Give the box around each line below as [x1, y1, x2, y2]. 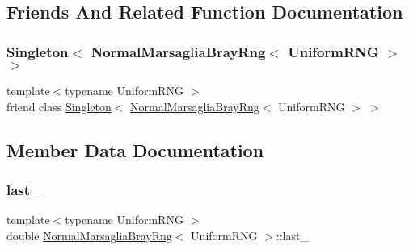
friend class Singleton [6, 98, 112, 114]
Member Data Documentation [6, 137, 264, 162]
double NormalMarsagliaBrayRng [6, 226, 172, 243]
